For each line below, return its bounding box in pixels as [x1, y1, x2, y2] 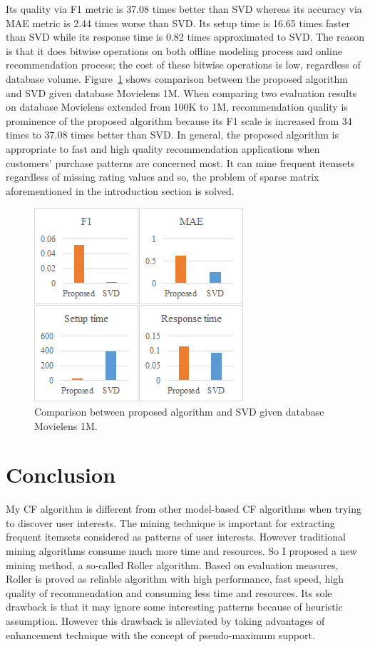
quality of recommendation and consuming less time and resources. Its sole [6, 585, 332, 600]
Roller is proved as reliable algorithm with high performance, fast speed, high [6, 571, 344, 586]
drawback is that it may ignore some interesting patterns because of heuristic [6, 599, 343, 614]
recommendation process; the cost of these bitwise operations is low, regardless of [6, 57, 361, 72]
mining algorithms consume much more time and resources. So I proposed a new [6, 543, 357, 558]
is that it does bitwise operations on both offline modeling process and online [6, 43, 342, 58]
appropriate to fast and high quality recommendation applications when [6, 141, 320, 156]
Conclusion [6, 460, 116, 489]
